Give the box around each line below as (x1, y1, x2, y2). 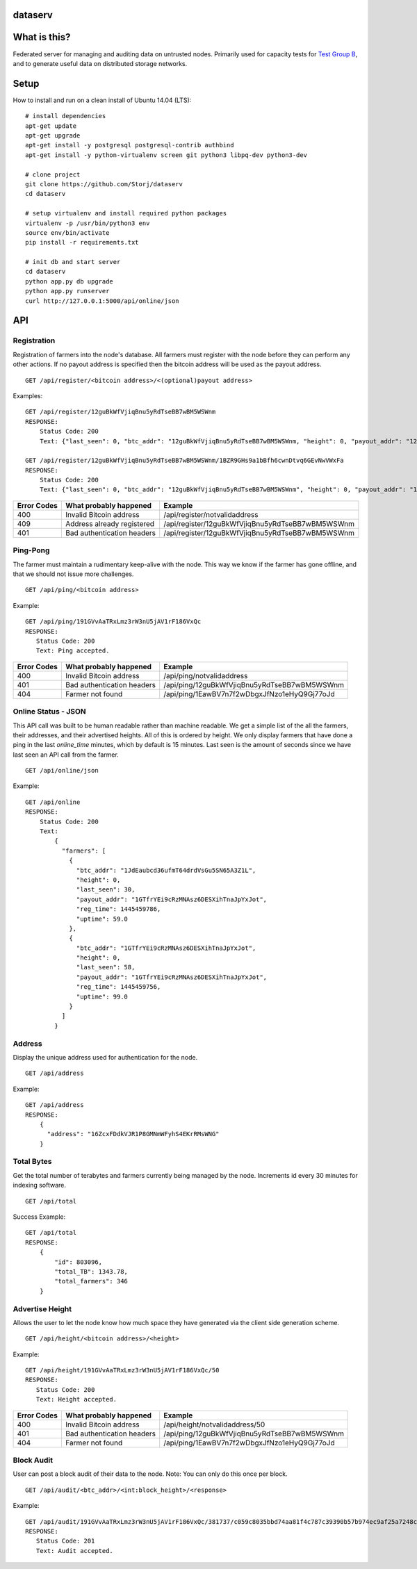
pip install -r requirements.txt (25, 238, 139, 247)
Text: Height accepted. (35, 1395, 117, 1404)
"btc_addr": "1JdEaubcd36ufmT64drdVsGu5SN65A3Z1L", (76, 866, 256, 874)
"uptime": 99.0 (76, 992, 129, 1001)
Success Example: (13, 1213, 66, 1221)
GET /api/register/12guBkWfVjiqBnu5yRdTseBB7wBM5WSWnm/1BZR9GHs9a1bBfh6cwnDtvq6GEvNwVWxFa (25, 457, 344, 465)
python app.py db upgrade (25, 277, 114, 285)
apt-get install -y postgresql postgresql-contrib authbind (25, 141, 234, 149)
